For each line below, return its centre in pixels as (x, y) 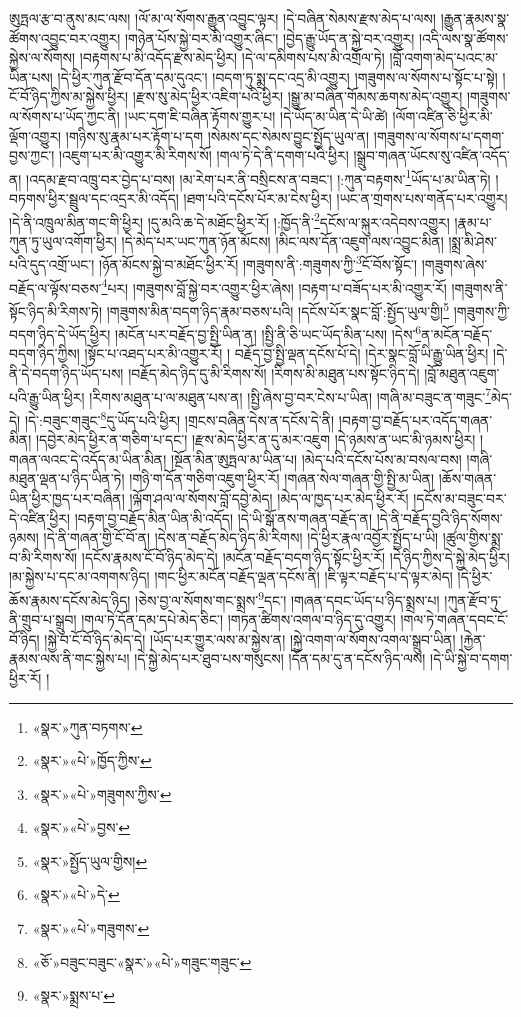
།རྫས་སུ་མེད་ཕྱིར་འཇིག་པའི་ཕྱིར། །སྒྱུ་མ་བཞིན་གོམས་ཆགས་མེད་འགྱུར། (297, 96)
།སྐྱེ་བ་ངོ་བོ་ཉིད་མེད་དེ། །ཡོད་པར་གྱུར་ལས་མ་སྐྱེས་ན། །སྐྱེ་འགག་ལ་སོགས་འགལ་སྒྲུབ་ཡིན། (250, 638)
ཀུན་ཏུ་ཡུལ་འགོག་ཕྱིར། (63, 240)
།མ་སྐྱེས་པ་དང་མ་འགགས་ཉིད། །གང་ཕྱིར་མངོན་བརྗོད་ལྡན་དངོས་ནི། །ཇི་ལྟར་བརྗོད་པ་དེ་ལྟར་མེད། (231, 576)
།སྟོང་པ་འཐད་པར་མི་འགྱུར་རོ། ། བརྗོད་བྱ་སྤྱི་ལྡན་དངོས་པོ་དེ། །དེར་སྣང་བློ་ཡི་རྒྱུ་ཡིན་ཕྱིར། (286, 353)
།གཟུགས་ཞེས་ (454, 264)
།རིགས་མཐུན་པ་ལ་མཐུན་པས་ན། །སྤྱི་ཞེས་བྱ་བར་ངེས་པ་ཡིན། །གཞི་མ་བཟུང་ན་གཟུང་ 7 (290, 395)
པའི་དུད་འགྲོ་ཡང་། (52, 264)
